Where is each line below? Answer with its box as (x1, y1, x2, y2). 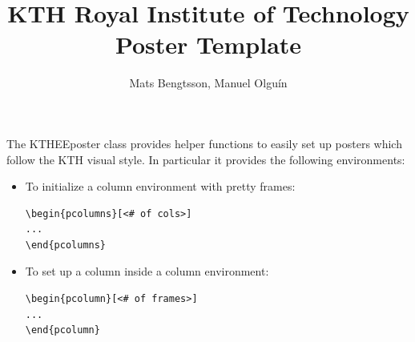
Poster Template (115, 28, 302, 61)
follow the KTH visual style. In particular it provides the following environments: (6, 151, 405, 167)
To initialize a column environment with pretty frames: (25, 178, 296, 195)
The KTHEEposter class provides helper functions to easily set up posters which (6, 135, 402, 151)
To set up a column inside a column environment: (25, 263, 269, 280)
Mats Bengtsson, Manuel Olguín (129, 74, 288, 91)
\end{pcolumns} (25, 239, 107, 251)
